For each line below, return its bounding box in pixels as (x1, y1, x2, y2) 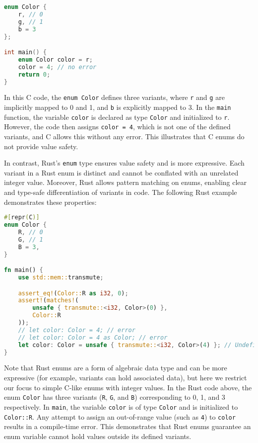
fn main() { (4, 266, 43, 274)
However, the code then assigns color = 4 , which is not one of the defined (4, 121, 231, 132)
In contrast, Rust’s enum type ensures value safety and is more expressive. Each (4, 158, 245, 168)
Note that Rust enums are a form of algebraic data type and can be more (4, 362, 227, 373)
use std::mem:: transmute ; (18, 274, 104, 281)
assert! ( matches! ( (18, 297, 79, 304)
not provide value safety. (4, 141, 78, 151)
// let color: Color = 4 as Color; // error (18, 334, 168, 341)
